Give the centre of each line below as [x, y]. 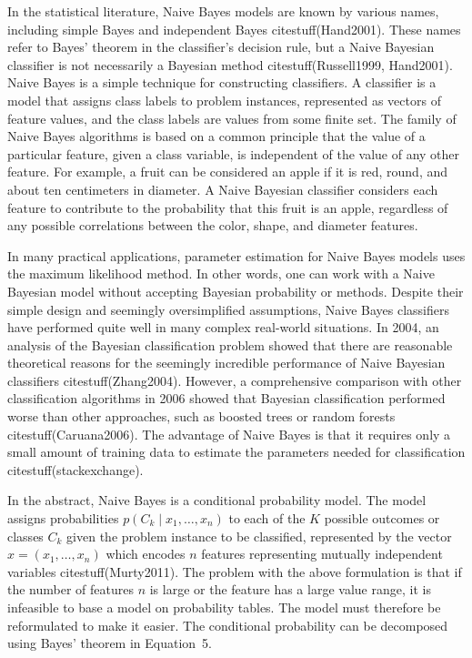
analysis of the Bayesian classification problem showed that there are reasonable [230, 344]
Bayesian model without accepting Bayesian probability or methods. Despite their [236, 291]
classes [25, 536]
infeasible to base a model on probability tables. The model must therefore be [224, 607]
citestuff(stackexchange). [75, 469]
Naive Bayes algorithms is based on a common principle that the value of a [216, 136]
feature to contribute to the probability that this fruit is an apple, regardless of [228, 207]
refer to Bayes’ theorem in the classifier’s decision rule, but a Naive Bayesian [221, 47]
